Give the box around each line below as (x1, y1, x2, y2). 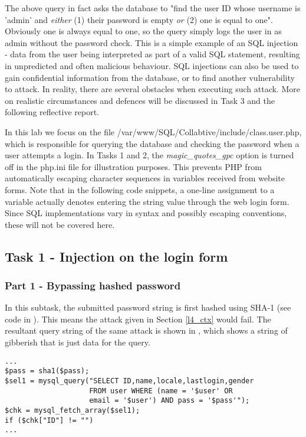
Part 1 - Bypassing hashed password (5, 278, 181, 292)
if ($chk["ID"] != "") (5, 416, 94, 425)
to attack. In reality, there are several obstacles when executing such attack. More (5, 83, 300, 95)
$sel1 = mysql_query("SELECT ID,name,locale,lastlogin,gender (5, 376, 254, 385)
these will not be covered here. (5, 218, 115, 230)
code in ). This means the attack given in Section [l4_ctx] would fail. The (5, 312, 271, 325)
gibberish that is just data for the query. (5, 336, 150, 348)
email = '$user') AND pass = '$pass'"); (89, 396, 250, 405)
